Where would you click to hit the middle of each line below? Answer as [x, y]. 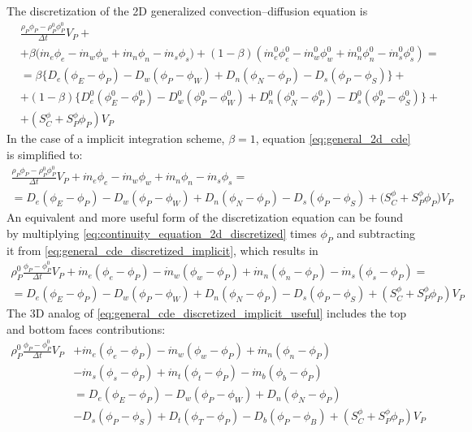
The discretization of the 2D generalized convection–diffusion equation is [187, 11]
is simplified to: [45, 154]
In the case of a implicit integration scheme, [116, 138]
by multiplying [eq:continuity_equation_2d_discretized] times [162, 233]
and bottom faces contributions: [86, 328]
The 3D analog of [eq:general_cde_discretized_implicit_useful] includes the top [207, 313]
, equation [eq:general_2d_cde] [333, 138]
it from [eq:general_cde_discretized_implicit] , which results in [162, 250]
